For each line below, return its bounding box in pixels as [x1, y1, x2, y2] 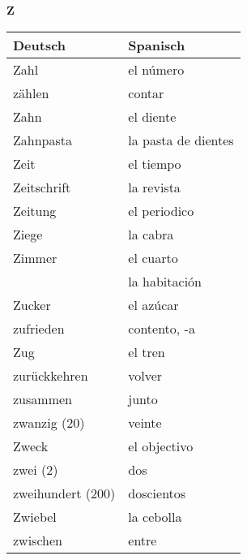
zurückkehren [13, 365, 88, 385]
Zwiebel [13, 506, 57, 526]
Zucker [13, 295, 51, 314]
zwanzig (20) [13, 412, 85, 432]
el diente [128, 106, 177, 126]
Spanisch [128, 35, 185, 54]
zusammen [13, 389, 72, 408]
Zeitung [13, 200, 57, 220]
